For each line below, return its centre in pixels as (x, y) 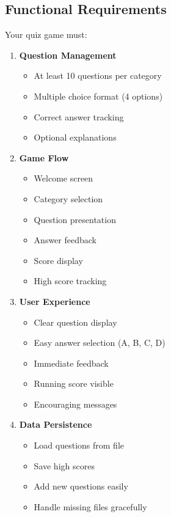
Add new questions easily (81, 486)
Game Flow (44, 157)
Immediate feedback (71, 363)
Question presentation (75, 219)
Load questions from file (79, 445)
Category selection (68, 198)
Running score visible (74, 383)
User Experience (55, 301)
